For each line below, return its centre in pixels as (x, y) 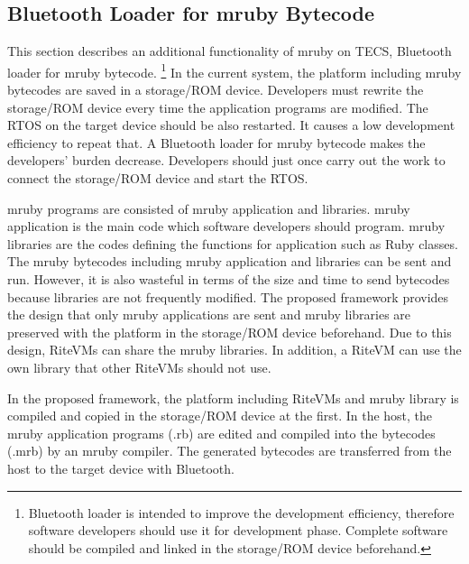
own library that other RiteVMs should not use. (139, 367)
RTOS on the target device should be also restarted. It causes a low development (231, 125)
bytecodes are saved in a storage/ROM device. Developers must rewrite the (216, 90)
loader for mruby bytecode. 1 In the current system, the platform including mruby (234, 70)
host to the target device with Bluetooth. (121, 468)
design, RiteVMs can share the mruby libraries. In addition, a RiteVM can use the (234, 350)
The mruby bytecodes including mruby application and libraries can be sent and (230, 261)
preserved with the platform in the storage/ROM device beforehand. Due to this (230, 332)
